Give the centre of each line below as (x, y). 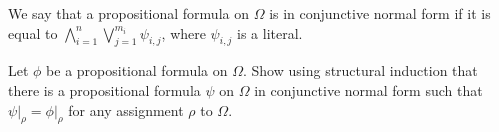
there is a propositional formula (104, 89)
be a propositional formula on (137, 70)
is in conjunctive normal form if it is (380, 13)
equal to (33, 32)
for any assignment (126, 109)
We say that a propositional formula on (128, 13)
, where (183, 32)
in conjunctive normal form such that (368, 89)
